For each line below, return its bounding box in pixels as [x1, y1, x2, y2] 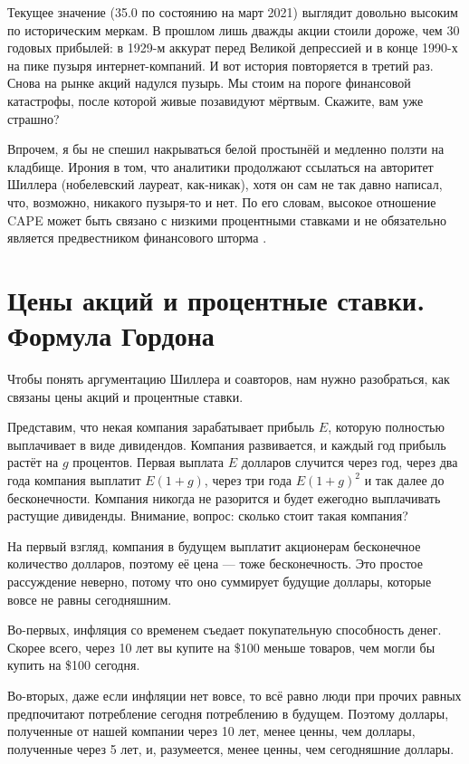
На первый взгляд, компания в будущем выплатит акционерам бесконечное [7, 536, 421, 555]
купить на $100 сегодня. [7, 655, 140, 674]
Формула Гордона [7, 317, 215, 354]
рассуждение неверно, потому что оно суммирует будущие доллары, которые [7, 571, 432, 590]
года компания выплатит [7, 471, 141, 489]
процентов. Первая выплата [72, 453, 224, 472]
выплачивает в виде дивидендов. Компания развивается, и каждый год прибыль [7, 435, 446, 454]
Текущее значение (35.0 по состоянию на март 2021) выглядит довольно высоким [7, 3, 458, 21]
